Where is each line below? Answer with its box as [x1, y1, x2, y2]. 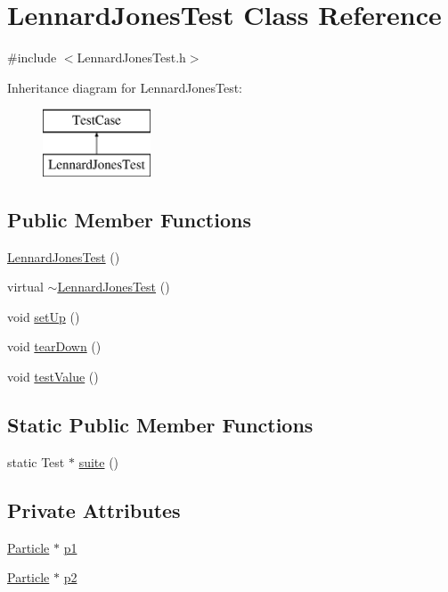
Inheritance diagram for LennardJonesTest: [7, 78, 242, 96]
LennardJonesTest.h [77, 48, 186, 67]
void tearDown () [7, 337, 102, 356]
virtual [7, 277, 44, 296]
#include [7, 48, 57, 67]
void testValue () [7, 367, 99, 386]
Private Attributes [7, 496, 181, 523]
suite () [78, 452, 119, 471]
